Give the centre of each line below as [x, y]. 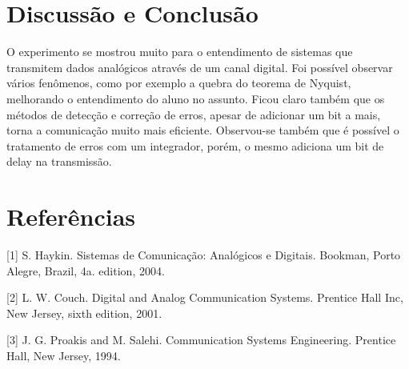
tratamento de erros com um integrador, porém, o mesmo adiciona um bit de [195, 145]
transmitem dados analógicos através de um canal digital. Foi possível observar [200, 67]
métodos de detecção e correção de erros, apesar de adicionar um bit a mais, [194, 114]
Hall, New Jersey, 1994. [64, 355]
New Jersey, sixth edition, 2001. [84, 313]
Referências [71, 217]
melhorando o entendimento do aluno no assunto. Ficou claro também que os [196, 98]
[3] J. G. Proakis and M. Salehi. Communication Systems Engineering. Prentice [201, 340]
